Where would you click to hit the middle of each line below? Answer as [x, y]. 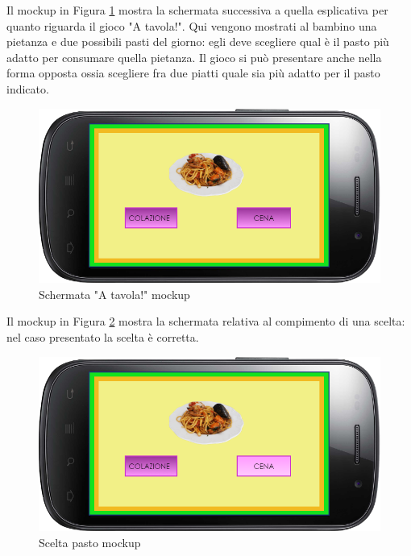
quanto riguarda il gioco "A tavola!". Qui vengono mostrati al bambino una [192, 25]
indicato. [28, 88]
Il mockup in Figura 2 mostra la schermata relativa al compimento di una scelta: [206, 321]
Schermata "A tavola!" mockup [114, 294]
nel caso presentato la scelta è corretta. [103, 337]
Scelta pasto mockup [90, 542]
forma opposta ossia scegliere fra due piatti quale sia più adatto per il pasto [193, 73]
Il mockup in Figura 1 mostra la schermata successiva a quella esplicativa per [197, 10]
